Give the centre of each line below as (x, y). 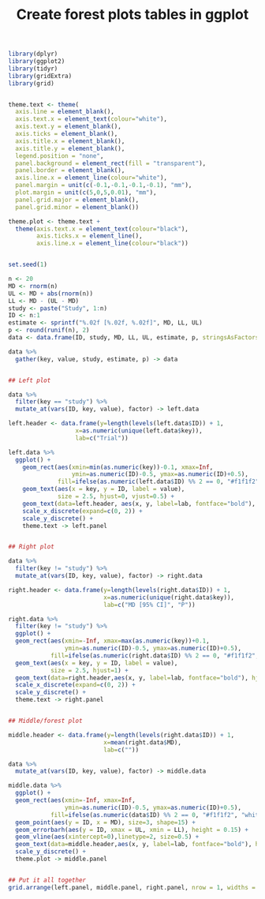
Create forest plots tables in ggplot (132, 15)
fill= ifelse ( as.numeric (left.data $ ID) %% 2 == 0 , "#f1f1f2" (159, 482)
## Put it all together (47, 880)
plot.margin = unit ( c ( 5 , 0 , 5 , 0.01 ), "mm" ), (86, 193)
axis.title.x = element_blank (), (70, 141)
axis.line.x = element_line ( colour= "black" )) (113, 243)
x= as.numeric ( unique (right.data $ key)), (169, 597)
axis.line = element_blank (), (65, 112)
